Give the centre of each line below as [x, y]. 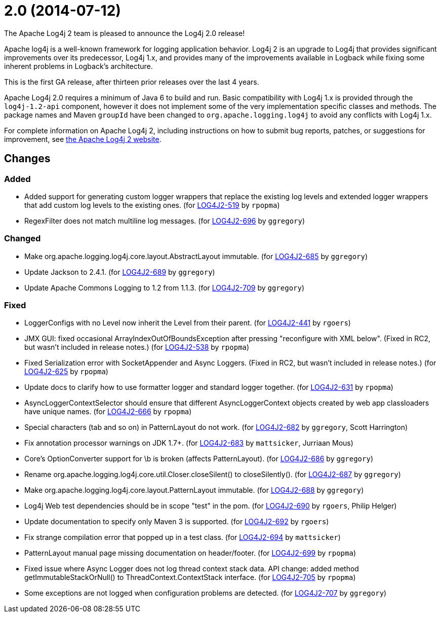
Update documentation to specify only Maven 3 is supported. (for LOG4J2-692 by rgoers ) [177, 522]
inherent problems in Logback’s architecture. [78, 66]
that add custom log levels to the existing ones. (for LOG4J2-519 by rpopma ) [152, 205]
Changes [27, 159]
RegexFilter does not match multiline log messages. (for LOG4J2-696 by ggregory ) [165, 221]
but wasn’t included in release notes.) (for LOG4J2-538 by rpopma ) [137, 347]
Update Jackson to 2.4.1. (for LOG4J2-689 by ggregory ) [120, 272]
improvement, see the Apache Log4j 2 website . [83, 139]
